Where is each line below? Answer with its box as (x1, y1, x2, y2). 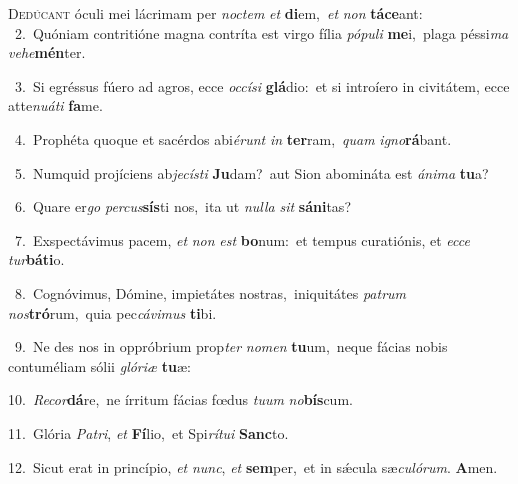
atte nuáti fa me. (8, 95, 103, 116)
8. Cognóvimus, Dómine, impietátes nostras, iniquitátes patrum (14, 282, 407, 303)
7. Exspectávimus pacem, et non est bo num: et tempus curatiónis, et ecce (14, 229, 470, 250)
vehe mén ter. (8, 42, 86, 63)
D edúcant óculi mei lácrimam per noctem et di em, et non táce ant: (8, 3, 423, 23)
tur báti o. (8, 249, 65, 270)
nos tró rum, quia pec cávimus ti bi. (8, 302, 217, 323)
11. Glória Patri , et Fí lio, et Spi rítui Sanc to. (8, 422, 289, 443)
